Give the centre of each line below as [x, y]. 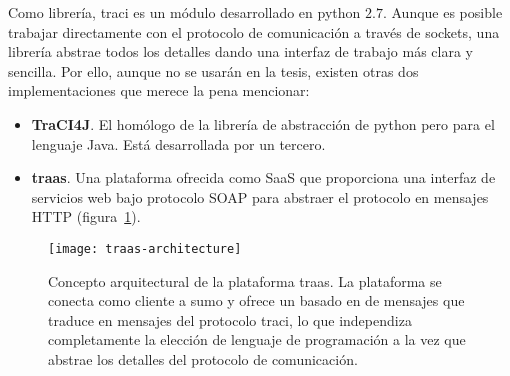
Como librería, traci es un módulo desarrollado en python [184, 12]
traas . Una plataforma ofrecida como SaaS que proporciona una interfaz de [263, 177]
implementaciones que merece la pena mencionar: [159, 90]
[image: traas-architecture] [145, 248]
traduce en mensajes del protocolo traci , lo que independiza [230, 319]
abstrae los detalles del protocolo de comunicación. [203, 358]
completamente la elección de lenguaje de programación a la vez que [257, 339]
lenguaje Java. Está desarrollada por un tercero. [178, 143]
